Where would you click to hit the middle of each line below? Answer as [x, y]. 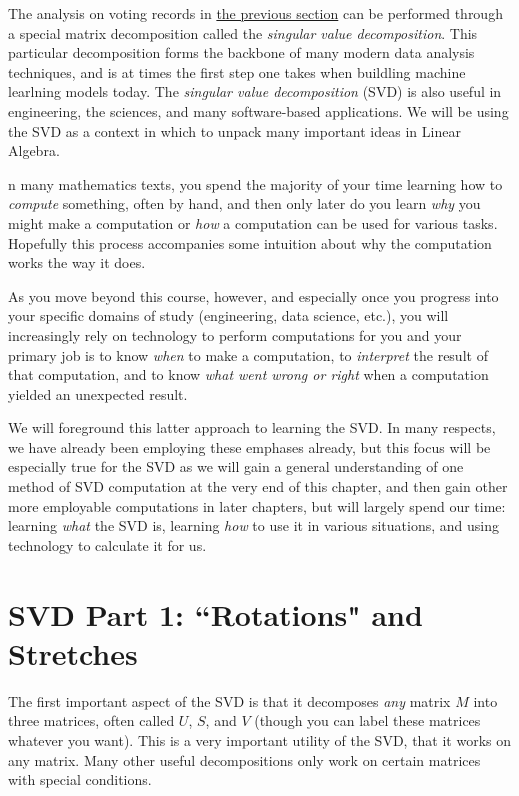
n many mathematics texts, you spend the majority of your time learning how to [255, 183]
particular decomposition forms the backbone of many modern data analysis [241, 52]
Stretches [73, 652]
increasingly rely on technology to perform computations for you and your [235, 334]
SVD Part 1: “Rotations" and [215, 613]
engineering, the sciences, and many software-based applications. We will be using [258, 110]
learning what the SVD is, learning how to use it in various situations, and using [253, 525]
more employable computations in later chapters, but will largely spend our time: [257, 505]
